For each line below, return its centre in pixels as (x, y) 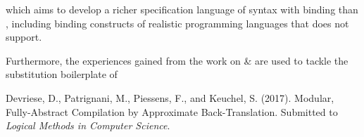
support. (24, 37)
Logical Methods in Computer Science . (88, 125)
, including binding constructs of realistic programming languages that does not (177, 23)
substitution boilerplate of (62, 74)
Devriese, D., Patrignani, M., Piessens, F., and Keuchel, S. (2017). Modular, (170, 97)
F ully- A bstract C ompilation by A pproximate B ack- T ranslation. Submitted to (172, 111)
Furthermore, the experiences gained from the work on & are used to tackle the (177, 60)
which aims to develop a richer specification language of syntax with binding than (182, 9)
